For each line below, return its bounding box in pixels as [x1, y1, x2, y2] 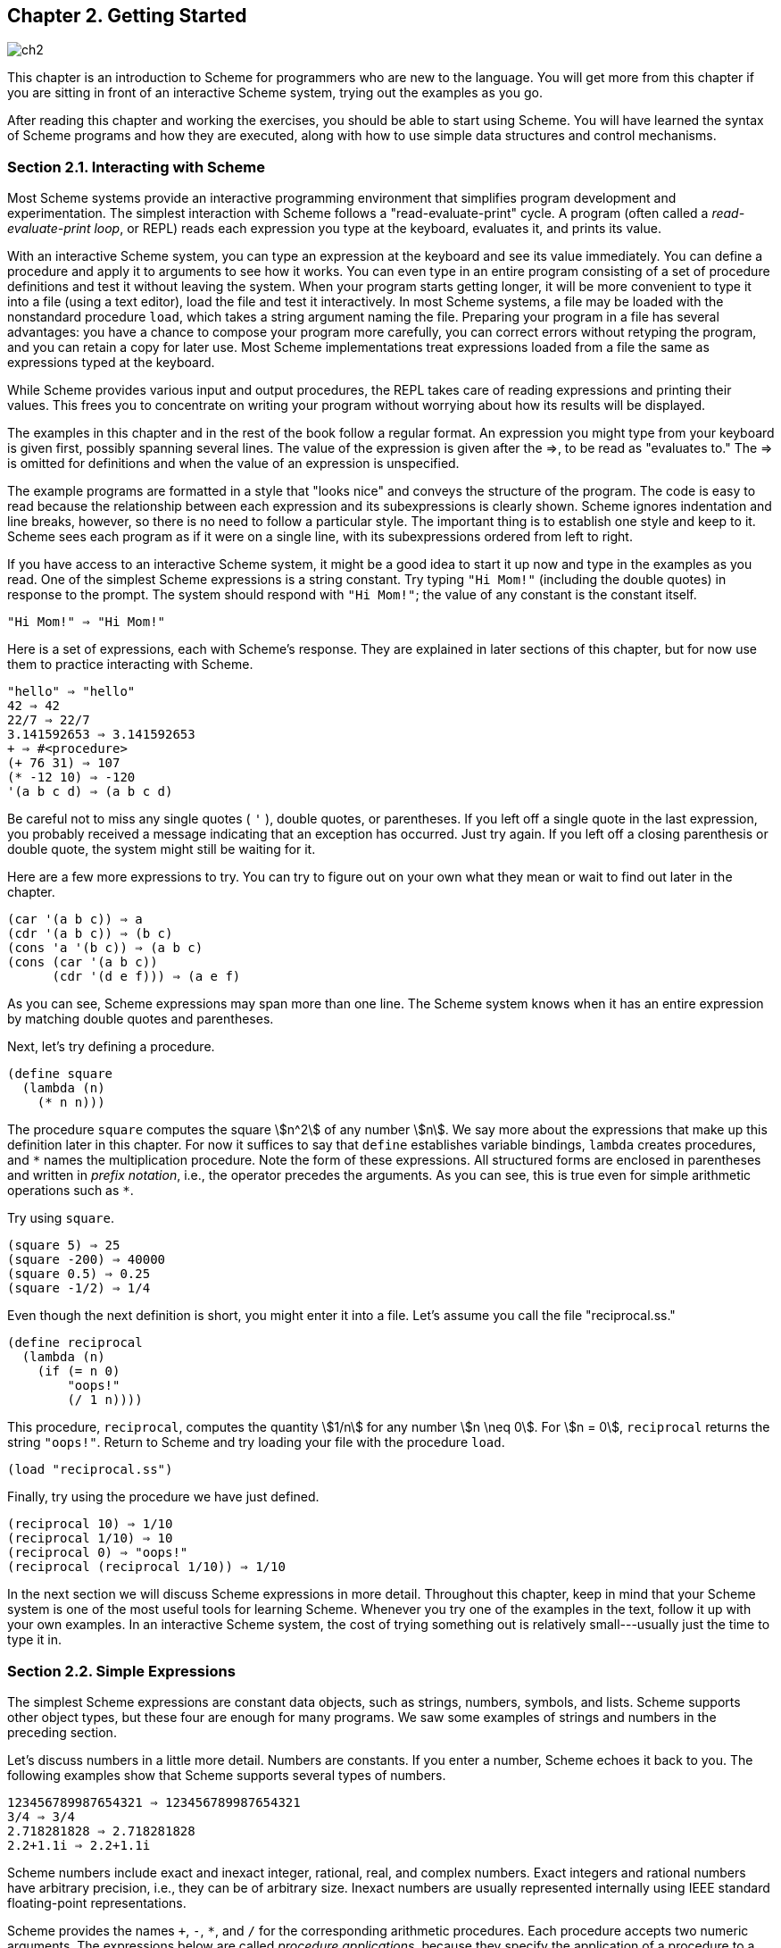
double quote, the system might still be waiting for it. [7, 841, 316, 857]
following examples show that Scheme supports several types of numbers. [7, 1767, 446, 1783]
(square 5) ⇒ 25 [7, 1238, 120, 1253]
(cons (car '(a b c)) [7, 955, 158, 970]
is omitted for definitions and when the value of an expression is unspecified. [7, 456, 460, 472]
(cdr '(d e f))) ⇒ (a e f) [52, 969, 241, 984]
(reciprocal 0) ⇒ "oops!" [7, 1545, 188, 1560]
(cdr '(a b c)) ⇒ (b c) [7, 926, 173, 941]
